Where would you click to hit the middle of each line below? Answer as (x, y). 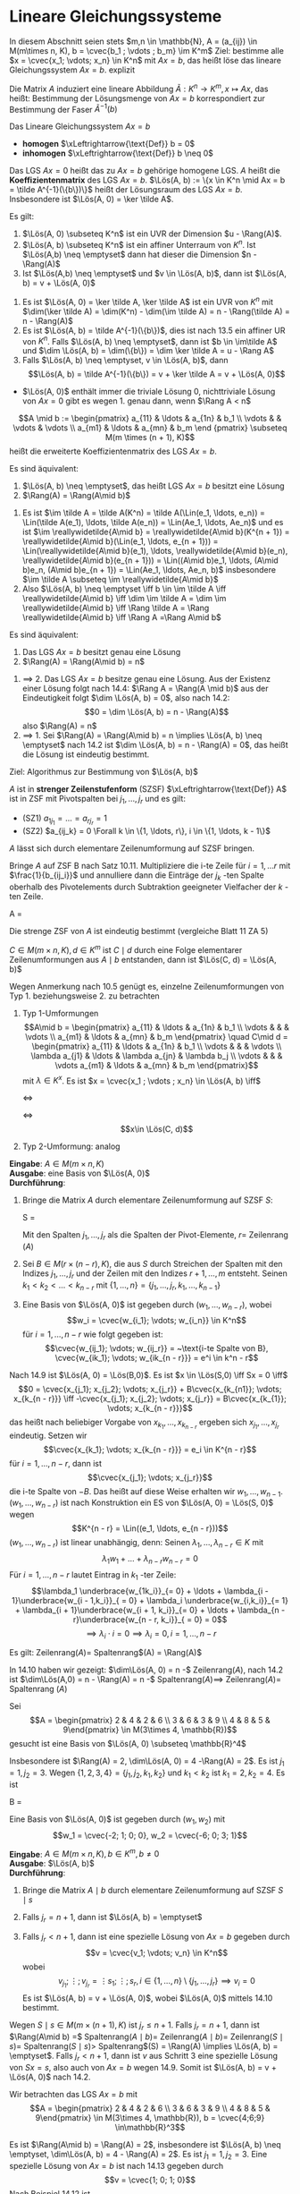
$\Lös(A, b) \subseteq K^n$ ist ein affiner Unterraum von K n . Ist (139, 244)
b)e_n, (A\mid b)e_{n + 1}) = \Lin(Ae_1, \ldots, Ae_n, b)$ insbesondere (149, 570)
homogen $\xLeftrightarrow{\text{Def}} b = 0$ (108, 144)
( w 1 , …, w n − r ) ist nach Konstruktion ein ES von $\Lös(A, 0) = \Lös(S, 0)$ (142, 1504)
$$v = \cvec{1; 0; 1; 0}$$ (150, 2180)
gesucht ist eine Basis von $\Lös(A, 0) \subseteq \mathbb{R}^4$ (128, 1744)
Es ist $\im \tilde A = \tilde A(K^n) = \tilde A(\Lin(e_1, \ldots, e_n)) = (143, 513)
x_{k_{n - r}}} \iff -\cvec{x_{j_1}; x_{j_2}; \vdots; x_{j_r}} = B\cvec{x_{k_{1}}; (150, 1399)
